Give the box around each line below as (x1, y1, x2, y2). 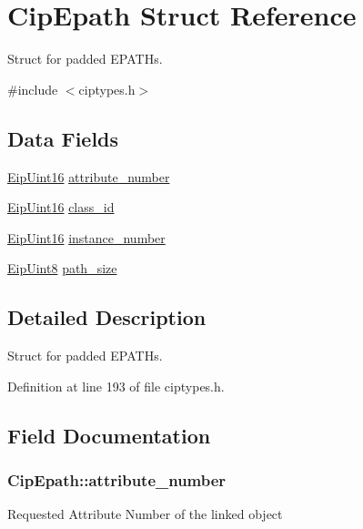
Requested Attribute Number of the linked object (7, 504, 283, 524)
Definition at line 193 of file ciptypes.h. (7, 376, 225, 395)
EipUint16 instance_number (7, 228, 166, 247)
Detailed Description (7, 303, 207, 331)
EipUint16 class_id (7, 198, 115, 217)
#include (7, 79, 58, 98)
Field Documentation (7, 421, 211, 449)
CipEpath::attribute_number (7, 468, 227, 491)
